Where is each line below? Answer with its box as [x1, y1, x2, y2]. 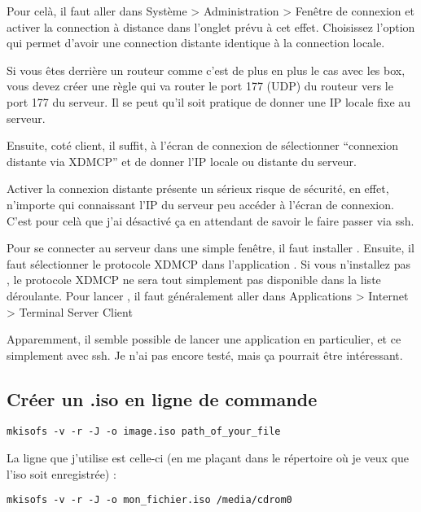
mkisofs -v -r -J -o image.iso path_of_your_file [7, 426, 281, 438]
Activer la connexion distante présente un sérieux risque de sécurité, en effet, [7, 180, 389, 197]
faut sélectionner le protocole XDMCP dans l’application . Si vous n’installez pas [7, 255, 410, 272]
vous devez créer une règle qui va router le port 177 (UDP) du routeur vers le [7, 77, 393, 94]
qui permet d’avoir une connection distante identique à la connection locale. [7, 34, 385, 51]
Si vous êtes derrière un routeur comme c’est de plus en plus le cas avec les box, [7, 61, 406, 78]
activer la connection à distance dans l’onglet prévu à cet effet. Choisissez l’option [7, 18, 415, 35]
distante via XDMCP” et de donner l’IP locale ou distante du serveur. [7, 152, 357, 169]
